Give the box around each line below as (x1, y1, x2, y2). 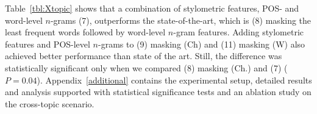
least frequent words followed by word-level (5, 26, 166, 38)
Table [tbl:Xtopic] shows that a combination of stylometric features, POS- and (5, 2, 299, 14)
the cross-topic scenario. (5, 97, 94, 110)
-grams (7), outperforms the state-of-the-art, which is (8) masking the (50, 13, 312, 26)
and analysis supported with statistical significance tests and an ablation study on (5, 85, 312, 98)
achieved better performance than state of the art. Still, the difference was (5, 49, 282, 62)
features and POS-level (5, 37, 90, 50)
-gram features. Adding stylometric (173, 26, 304, 38)
